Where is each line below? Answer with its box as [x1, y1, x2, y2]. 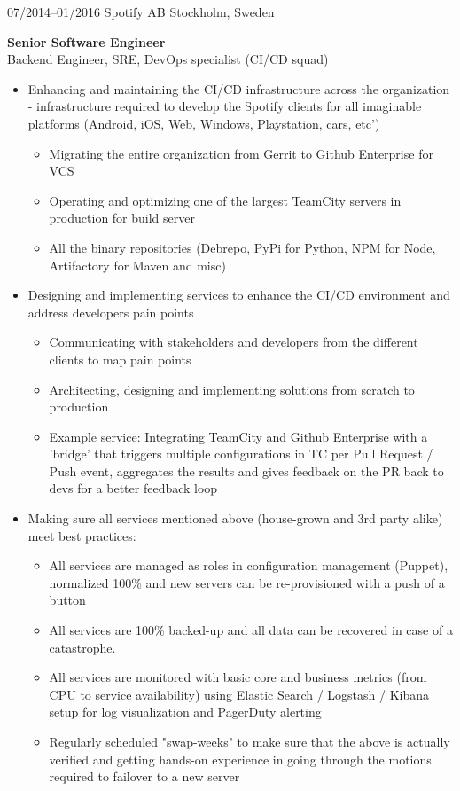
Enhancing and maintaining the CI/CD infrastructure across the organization [27, 79, 450, 98]
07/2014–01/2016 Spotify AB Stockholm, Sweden [7, 3, 275, 20]
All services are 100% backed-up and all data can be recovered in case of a [49, 621, 453, 639]
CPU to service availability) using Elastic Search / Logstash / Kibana [49, 685, 430, 703]
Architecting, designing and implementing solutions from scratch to [49, 380, 415, 398]
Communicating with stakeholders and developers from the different [49, 333, 418, 351]
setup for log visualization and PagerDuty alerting [49, 702, 322, 721]
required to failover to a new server [49, 767, 240, 786]
